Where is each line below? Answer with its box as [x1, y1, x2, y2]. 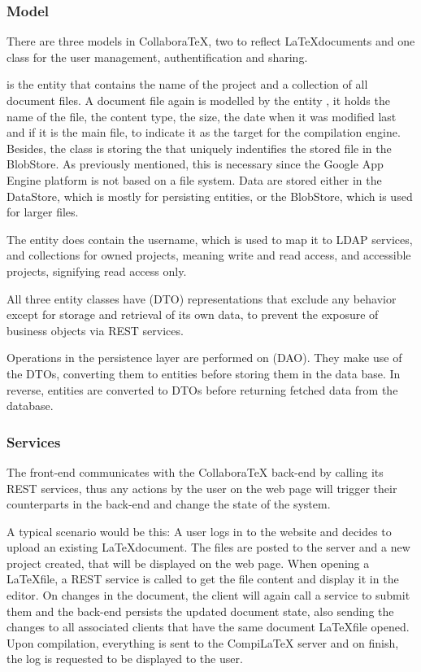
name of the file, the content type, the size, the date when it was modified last [7, 107, 397, 124]
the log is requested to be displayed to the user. [7, 650, 243, 667]
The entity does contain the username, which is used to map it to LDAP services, [7, 230, 413, 247]
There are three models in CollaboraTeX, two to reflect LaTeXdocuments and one [7, 33, 415, 50]
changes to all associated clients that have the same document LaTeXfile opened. [7, 618, 410, 635]
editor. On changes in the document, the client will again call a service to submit [7, 587, 410, 604]
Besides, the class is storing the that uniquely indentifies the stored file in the [7, 139, 392, 156]
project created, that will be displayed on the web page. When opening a [7, 554, 370, 571]
